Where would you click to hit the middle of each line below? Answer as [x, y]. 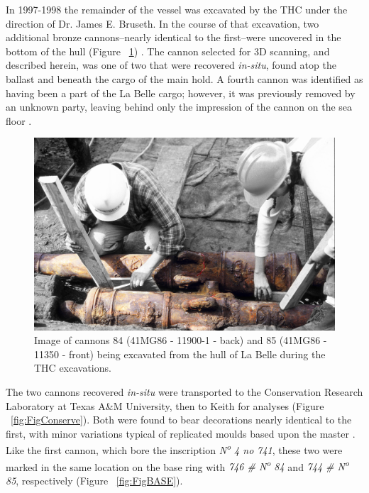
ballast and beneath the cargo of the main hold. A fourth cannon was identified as [184, 78]
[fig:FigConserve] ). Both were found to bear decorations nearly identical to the [181, 420]
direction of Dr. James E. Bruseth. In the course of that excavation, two [163, 23]
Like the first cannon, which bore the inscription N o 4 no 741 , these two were [174, 449]
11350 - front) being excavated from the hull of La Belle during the [180, 354]
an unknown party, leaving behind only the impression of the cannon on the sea [179, 107]
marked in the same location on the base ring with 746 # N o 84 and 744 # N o [177, 465]
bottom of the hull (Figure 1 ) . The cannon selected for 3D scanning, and [168, 51]
